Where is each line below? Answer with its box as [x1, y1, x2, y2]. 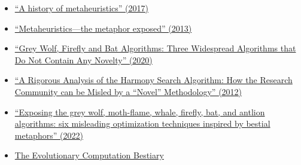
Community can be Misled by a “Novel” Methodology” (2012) [14, 85, 242, 97]
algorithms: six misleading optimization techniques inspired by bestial [14, 117, 270, 130]
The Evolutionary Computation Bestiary [14, 149, 164, 161]
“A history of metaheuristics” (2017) [14, 2, 148, 14]
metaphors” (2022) [14, 129, 83, 141]
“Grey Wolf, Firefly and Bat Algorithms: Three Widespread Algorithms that [14, 42, 296, 54]
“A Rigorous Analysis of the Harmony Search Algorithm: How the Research [14, 74, 293, 86]
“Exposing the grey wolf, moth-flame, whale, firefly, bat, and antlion [14, 105, 265, 118]
